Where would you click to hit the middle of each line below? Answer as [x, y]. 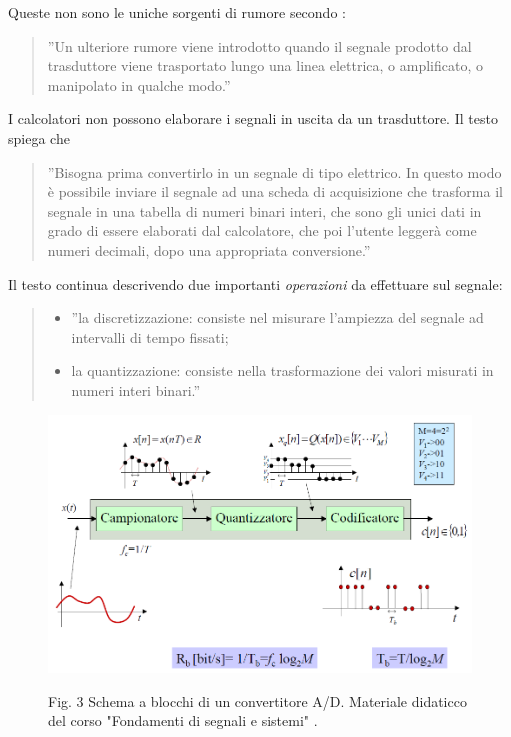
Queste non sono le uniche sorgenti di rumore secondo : [177, 12]
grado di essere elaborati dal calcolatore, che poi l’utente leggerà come [262, 230]
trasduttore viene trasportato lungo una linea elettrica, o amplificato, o [265, 65]
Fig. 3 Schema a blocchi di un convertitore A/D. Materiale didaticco [257, 700]
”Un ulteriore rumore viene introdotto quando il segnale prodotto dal [259, 45]
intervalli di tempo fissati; [150, 336]
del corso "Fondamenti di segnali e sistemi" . [183, 720]
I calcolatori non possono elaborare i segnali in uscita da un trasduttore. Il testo [253, 118]
